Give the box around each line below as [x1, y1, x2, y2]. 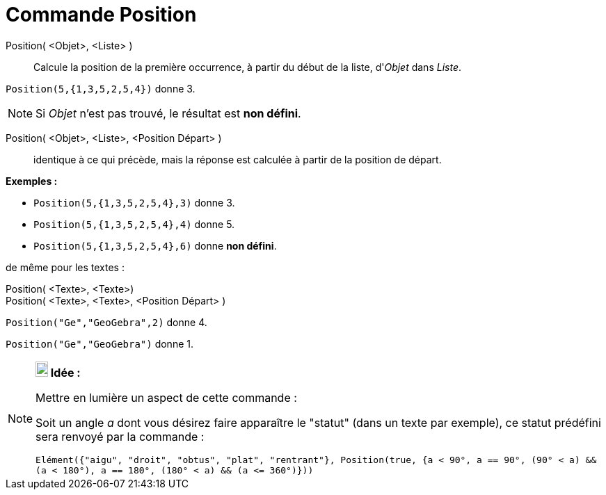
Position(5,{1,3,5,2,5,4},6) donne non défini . [33, 239, 277, 252]
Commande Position [6, 3, 197, 26]
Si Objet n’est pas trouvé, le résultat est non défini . [35, 106, 301, 120]
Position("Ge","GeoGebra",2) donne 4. [6, 316, 207, 328]
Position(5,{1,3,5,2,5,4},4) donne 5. [33, 218, 235, 230]
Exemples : [6, 175, 58, 187]
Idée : [50, 365, 81, 380]
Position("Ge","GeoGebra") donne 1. [6, 337, 193, 350]
